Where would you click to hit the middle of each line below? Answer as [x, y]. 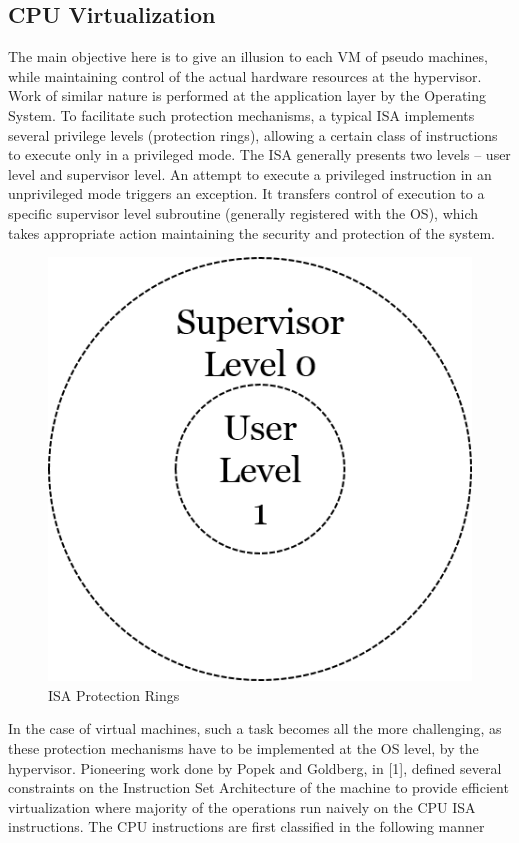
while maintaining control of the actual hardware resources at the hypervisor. [245, 75]
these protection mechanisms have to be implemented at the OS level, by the [243, 747]
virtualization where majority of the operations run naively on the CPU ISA [242, 806]
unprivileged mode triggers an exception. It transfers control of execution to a [246, 193]
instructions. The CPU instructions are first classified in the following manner [246, 826]
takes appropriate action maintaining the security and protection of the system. [251, 232]
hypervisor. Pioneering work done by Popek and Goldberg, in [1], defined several [255, 767]
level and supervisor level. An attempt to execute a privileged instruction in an [250, 173]
